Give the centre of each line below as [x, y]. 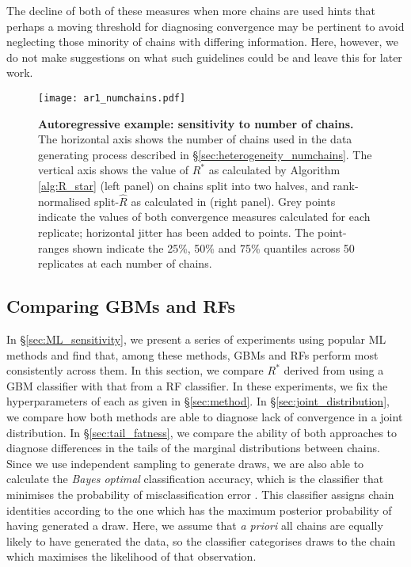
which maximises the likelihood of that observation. [131, 556]
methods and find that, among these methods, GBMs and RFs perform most [192, 354]
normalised [65, 201]
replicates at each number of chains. [125, 263]
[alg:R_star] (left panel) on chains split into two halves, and [184, 185]
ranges [54, 247]
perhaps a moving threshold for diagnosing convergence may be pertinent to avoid [205, 26]
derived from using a [334, 370]
